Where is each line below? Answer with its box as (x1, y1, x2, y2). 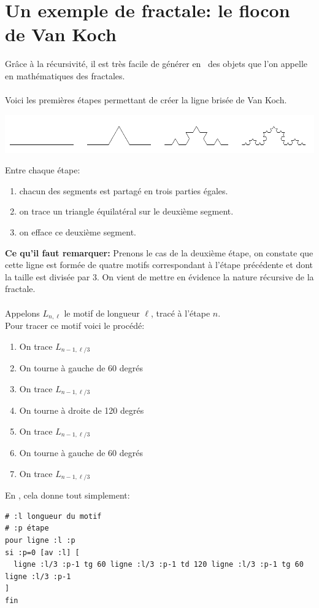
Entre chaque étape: (5, 164, 80, 176)
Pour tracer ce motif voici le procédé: (5, 319, 145, 331)
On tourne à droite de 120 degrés (19, 404, 144, 417)
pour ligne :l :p (5, 535, 75, 545)
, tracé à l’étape (151, 306, 210, 319)
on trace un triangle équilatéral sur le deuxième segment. (19, 205, 234, 218)
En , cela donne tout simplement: (5, 489, 130, 502)
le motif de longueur (64, 306, 140, 319)
